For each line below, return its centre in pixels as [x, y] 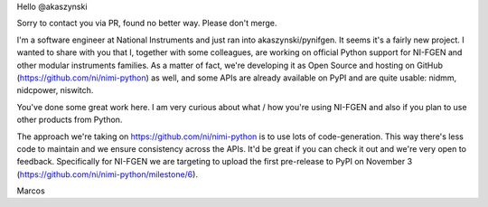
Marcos [31, 191]
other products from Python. [70, 120]
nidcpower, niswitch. [55, 90]
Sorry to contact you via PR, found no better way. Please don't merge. [147, 24]
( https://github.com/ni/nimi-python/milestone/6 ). [108, 174]
